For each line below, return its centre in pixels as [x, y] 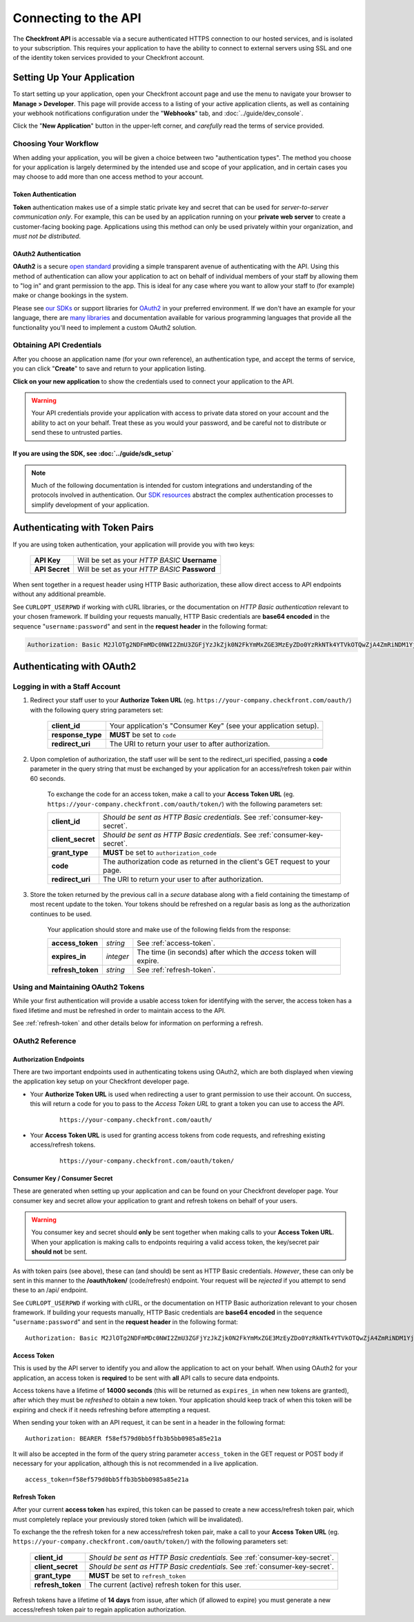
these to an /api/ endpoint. [50, 1290]
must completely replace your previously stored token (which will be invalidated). [128, 1519]
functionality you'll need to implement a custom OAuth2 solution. [105, 327]
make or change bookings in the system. [71, 295]
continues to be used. [61, 913]
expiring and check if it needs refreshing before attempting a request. [111, 1410]
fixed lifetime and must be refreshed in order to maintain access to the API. [119, 1010]
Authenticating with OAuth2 [75, 666]
